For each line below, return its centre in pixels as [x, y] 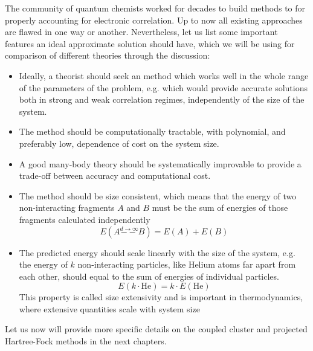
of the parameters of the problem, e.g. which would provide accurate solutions [163, 87]
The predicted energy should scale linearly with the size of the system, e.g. [157, 252]
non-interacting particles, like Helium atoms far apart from [187, 264]
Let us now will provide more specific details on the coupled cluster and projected [156, 329]
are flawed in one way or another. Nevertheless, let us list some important [141, 32]
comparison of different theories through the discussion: [108, 55]
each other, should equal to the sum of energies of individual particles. [149, 276]
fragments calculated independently [85, 219]
